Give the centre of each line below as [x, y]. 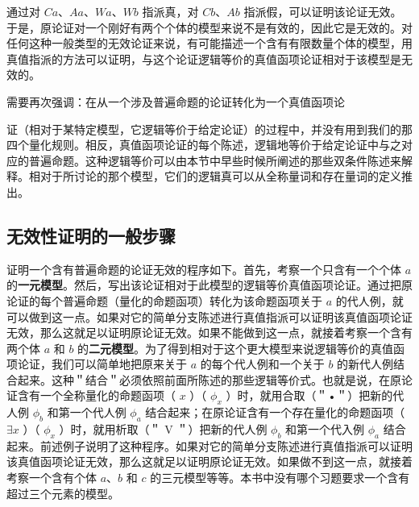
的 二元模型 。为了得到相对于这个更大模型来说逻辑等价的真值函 [241, 348]
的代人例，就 [369, 300]
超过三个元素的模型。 [63, 493]
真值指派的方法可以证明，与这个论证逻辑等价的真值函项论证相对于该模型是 [204, 58]
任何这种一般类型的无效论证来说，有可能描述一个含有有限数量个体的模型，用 [209, 43]
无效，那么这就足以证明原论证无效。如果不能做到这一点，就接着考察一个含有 [209, 332]
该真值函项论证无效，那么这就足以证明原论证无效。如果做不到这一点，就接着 [209, 461]
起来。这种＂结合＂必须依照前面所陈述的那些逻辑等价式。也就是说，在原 [209, 379]
